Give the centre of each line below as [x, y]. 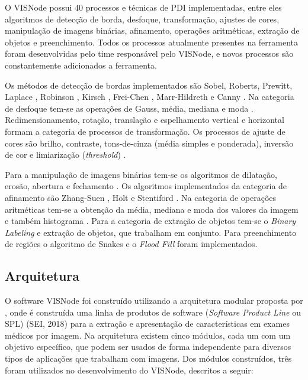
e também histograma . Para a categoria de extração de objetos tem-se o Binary [150, 221]
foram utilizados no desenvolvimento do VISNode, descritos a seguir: [129, 370]
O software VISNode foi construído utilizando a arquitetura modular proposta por [154, 301]
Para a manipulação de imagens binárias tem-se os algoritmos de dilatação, [141, 174]
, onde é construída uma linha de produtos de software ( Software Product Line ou [153, 312]
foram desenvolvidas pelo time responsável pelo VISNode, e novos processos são [149, 53]
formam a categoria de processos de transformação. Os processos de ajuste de [145, 131]
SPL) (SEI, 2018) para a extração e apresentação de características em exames [147, 324]
